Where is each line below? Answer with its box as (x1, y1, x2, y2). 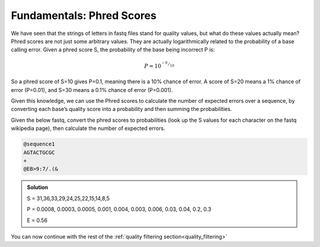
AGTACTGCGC (23, 149, 55, 156)
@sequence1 (23, 141, 55, 148)
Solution (27, 184, 49, 191)
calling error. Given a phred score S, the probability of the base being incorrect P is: (11, 46, 215, 53)
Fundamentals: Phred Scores (11, 9, 157, 22)
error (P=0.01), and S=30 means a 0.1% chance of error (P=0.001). (11, 86, 173, 93)
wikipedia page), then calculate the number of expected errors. (11, 125, 165, 132)
